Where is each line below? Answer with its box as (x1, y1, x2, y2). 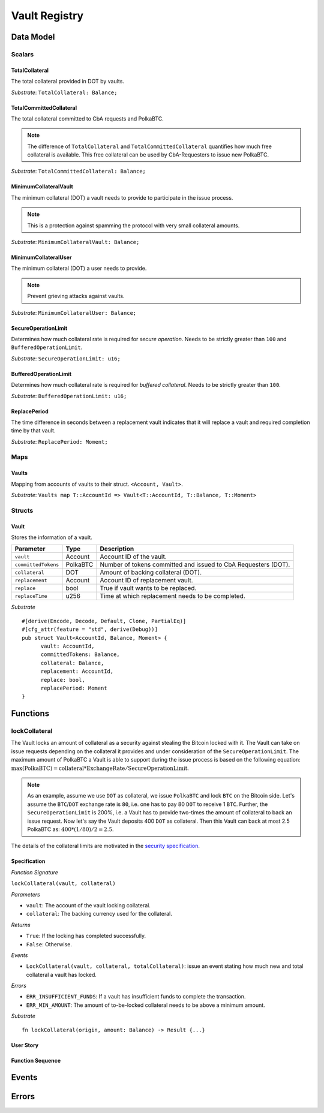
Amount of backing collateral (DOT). (100, 568, 202, 577)
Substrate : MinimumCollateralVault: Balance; (11, 239, 140, 246)
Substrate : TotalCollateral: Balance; (11, 89, 118, 96)
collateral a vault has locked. (26, 971, 97, 978)
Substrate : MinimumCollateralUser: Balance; (11, 309, 137, 316)
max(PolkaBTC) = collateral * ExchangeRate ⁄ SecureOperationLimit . (11, 765, 189, 772)
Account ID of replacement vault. (100, 576, 193, 585)
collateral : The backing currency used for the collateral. (26, 910, 172, 918)
